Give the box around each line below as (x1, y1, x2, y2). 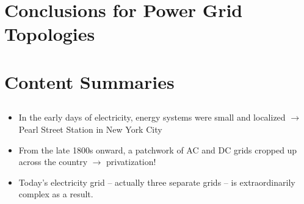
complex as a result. (18, 188, 93, 200)
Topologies (4, 21, 95, 46)
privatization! (106, 155, 156, 168)
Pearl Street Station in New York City (18, 122, 162, 135)
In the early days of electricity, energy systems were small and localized (18, 111, 286, 124)
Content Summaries (4, 69, 175, 94)
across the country (18, 155, 88, 168)
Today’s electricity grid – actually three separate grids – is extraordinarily (18, 175, 295, 188)
